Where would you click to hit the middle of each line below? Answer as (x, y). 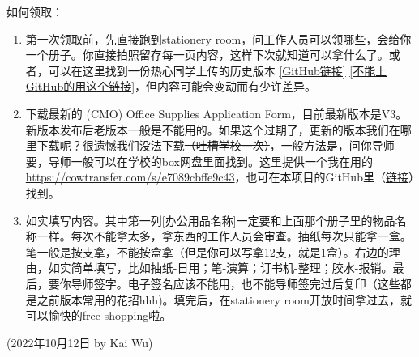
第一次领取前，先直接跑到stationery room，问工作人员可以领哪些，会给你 (218, 38)
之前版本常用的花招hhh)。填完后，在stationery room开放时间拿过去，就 (224, 299)
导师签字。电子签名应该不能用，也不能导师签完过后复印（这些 (235, 283)
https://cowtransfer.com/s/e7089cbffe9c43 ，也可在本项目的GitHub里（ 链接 (217, 177)
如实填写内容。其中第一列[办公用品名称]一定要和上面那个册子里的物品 (210, 220)
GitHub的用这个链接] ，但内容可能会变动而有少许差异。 (171, 86)
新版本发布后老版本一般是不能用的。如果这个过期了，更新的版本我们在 (213, 129)
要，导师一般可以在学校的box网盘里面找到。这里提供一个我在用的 (199, 161)
